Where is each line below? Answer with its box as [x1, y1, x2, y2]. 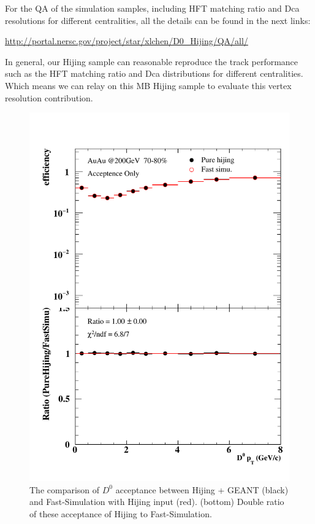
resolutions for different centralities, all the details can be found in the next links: [5, 14, 311, 26]
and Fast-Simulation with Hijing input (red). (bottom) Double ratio [29, 495, 284, 508]
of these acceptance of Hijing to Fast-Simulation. [29, 507, 212, 520]
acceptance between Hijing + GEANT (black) [115, 483, 289, 496]
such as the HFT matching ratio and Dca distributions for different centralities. [5, 67, 303, 80]
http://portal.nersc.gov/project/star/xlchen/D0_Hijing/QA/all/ [5, 34, 248, 47]
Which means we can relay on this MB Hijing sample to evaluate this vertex [5, 79, 292, 92]
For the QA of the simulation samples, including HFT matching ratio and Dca [5, 2, 300, 14]
